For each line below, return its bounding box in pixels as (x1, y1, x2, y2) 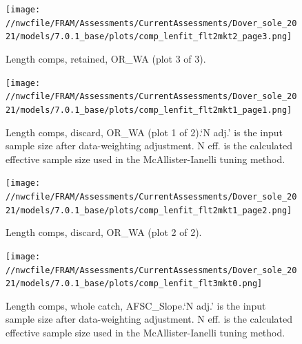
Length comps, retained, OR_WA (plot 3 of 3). (6, 51, 206, 65)
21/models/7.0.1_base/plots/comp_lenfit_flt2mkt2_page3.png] (6, 32, 292, 42)
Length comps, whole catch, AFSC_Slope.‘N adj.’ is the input (6, 298, 266, 312)
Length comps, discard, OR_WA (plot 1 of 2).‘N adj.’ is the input (6, 125, 283, 139)
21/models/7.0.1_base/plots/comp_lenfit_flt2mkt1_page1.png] (6, 105, 292, 115)
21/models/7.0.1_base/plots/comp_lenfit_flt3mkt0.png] (6, 279, 263, 289)
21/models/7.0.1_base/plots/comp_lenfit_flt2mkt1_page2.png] (6, 205, 292, 215)
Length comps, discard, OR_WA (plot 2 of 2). (6, 225, 202, 239)
